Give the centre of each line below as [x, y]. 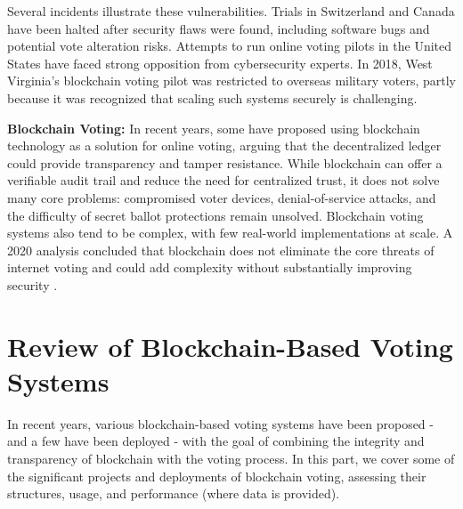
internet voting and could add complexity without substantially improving [210, 267]
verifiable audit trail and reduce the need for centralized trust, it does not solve [223, 180]
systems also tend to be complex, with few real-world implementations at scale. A [230, 233]
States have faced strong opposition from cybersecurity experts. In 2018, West [220, 63]
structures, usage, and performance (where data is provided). [174, 493]
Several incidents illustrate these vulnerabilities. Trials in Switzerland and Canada [231, 11]
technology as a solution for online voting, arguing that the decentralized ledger [224, 145]
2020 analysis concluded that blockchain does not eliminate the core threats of [221, 250]
